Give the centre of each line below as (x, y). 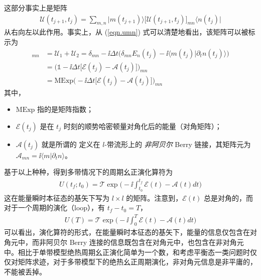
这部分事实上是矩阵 (36, 8)
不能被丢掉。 (25, 271)
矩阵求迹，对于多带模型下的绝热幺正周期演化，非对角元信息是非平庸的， (137, 262)
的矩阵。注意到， (154, 197)
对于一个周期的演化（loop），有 (55, 207)
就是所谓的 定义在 (71, 144)
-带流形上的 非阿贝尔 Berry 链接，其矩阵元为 (178, 144)
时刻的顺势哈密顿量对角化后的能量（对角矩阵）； (143, 126)
